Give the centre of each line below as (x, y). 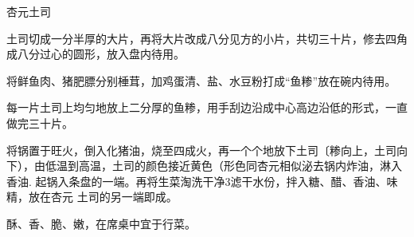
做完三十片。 (40, 122)
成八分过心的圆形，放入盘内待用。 (96, 54)
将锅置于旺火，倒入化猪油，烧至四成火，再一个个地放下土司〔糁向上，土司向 (207, 150)
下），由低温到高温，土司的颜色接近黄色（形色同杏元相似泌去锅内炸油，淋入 (204, 166)
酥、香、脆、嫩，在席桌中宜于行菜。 (101, 223)
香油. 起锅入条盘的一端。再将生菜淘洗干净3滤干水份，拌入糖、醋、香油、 (197, 181)
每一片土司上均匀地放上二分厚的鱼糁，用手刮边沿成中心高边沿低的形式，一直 (207, 107)
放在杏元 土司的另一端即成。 (103, 197)
